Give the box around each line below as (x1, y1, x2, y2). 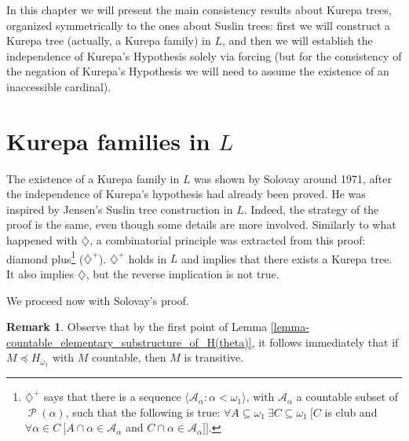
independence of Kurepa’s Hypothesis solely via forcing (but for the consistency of (6, 47, 402, 64)
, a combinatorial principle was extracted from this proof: (89, 232, 366, 248)
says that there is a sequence (43, 388, 181, 405)
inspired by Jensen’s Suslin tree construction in (6, 200, 233, 217)
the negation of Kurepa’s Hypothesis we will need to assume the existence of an (6, 63, 389, 79)
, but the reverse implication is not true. (86, 265, 279, 281)
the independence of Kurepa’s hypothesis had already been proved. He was (6, 186, 366, 202)
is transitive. (184, 349, 244, 366)
